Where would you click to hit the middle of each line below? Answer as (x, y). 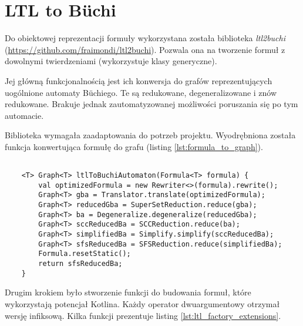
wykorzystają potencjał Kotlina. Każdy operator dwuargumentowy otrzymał (142, 303)
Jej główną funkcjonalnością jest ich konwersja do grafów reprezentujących (139, 80)
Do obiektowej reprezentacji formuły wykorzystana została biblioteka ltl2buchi (145, 38)
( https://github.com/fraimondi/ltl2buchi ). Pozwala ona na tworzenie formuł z (145, 49)
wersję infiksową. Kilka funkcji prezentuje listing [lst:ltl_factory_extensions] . (143, 315)
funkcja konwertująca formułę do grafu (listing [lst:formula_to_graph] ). (134, 146)
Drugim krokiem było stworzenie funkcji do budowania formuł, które (128, 292)
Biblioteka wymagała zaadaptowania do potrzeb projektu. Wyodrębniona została (150, 135)
